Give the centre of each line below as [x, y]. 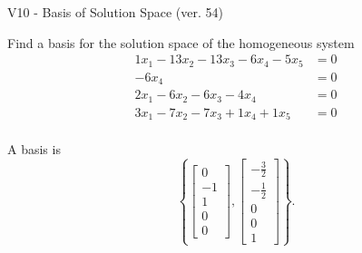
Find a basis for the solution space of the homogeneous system [181, 42]
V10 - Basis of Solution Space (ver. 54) [115, 12]
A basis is [34, 149]
